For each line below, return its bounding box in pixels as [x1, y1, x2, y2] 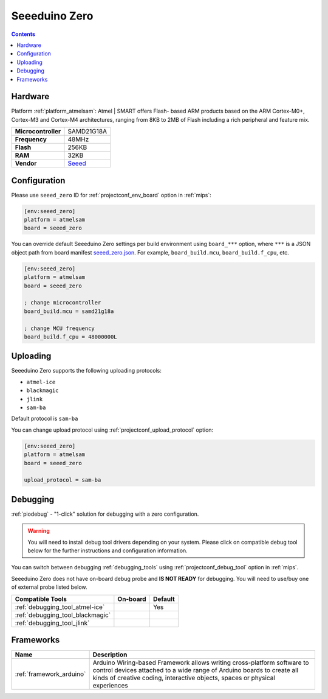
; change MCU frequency [24, 325, 95, 332]
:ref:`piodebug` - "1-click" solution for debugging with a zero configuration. [11, 510, 199, 518]
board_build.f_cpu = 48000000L [24, 333, 118, 340]
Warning [27, 527, 50, 535]
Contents [11, 30, 36, 38]
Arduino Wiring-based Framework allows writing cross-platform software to [92, 658, 309, 667]
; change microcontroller [24, 299, 101, 306]
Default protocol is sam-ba [11, 415, 78, 423]
